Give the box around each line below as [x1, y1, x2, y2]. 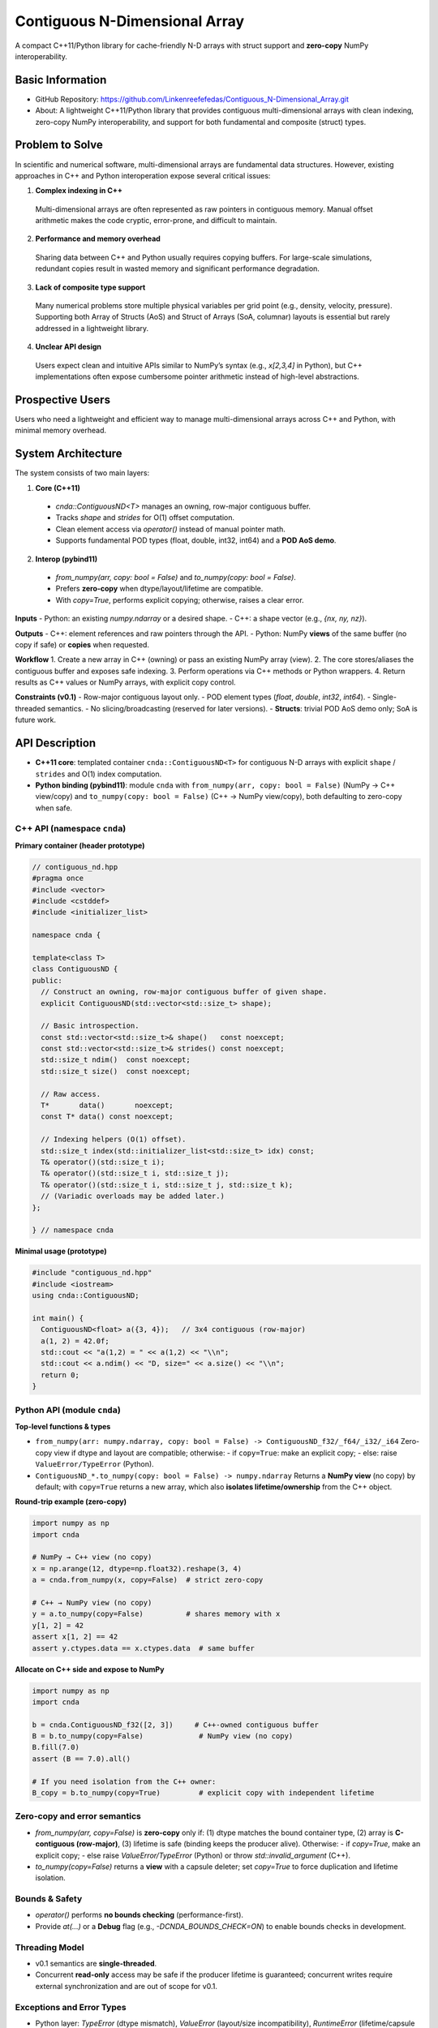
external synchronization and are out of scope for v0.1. [35, 1981, 218, 1991]
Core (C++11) [35, 483, 80, 492]
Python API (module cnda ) [15, 1404, 121, 1416]
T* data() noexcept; [41, 1101, 174, 1111]
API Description [15, 737, 97, 750]
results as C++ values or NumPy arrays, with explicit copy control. [15, 677, 236, 687]
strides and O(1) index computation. [35, 769, 162, 779]
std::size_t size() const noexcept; [41, 1067, 191, 1076]
